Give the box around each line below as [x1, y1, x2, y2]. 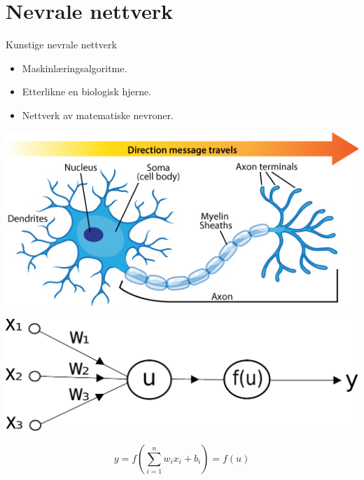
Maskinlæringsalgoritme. [22, 60, 127, 75]
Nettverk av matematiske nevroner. [22, 107, 174, 122]
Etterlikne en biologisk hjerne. [22, 84, 152, 99]
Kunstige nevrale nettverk [6, 37, 117, 52]
